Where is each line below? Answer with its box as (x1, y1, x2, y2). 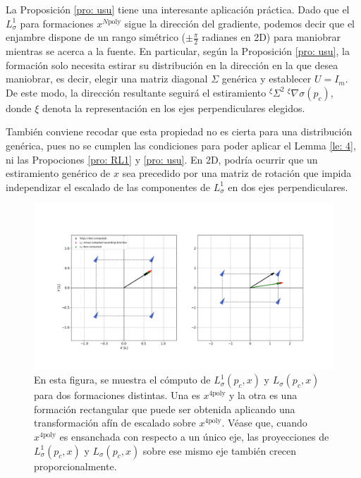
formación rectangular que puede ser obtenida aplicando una (34, 401, 295, 416)
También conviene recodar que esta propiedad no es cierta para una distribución (6, 124, 353, 139)
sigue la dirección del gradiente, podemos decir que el (124, 16, 355, 30)
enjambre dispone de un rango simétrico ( (6, 30, 185, 44)
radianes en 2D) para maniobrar (202, 30, 341, 44)
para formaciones (20, 16, 94, 30)
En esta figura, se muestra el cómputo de (34, 372, 211, 387)
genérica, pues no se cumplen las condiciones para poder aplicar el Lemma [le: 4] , (6, 137, 356, 152)
